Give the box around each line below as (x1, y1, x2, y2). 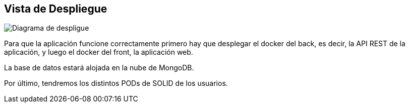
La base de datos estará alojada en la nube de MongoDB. (4, 63, 194, 72)
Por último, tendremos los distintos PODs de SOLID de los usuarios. (4, 79, 228, 88)
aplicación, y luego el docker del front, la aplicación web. (4, 48, 193, 57)
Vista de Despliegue (4, 3, 107, 15)
